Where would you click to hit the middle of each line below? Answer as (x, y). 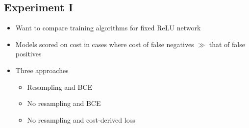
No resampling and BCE (64, 103)
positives (28, 54)
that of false (227, 44)
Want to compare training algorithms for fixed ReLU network (108, 28)
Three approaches (42, 70)
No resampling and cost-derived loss (81, 119)
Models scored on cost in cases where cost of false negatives (105, 44)
